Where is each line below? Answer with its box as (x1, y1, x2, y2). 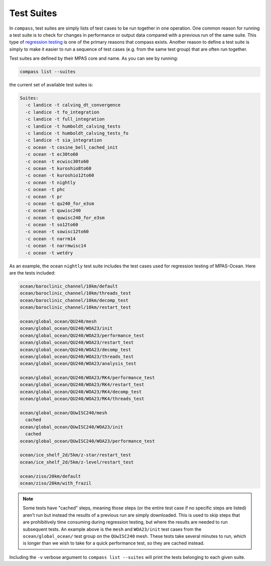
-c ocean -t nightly (25, 179, 76, 185)
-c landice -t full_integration (25, 116, 105, 122)
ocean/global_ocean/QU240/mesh (20, 318, 97, 324)
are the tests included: (9, 270, 56, 276)
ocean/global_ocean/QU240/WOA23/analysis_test (20, 361, 137, 366)
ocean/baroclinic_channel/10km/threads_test (20, 291, 131, 296)
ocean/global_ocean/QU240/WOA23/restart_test (20, 340, 134, 345)
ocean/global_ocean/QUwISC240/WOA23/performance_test (20, 438, 155, 444)
